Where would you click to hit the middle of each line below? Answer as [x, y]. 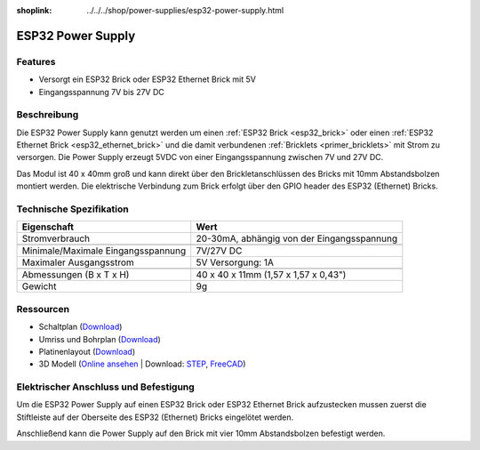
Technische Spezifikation [72, 209]
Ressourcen [43, 309]
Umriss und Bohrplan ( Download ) [100, 339]
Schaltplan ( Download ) [80, 327]
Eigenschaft [48, 227]
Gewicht [39, 286]
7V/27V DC [219, 251]
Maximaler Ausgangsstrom [78, 262]
